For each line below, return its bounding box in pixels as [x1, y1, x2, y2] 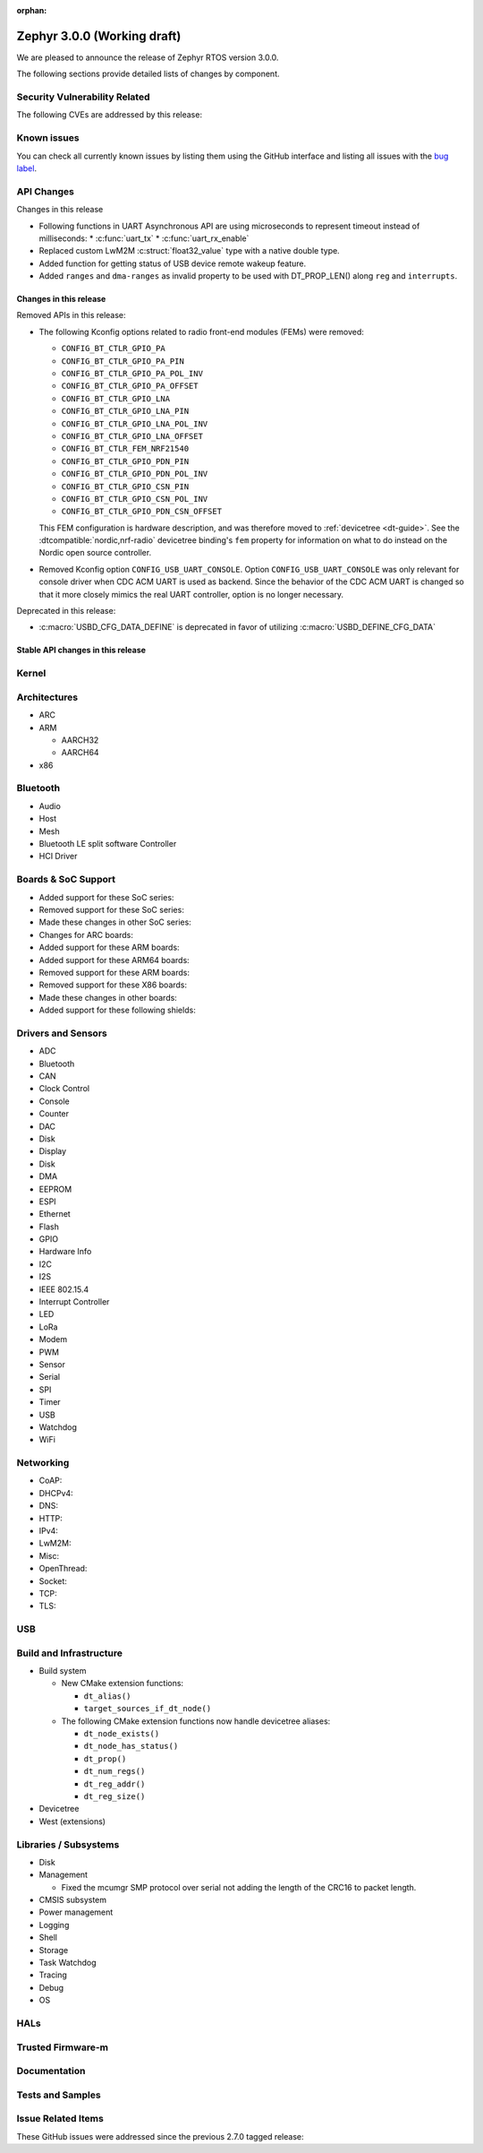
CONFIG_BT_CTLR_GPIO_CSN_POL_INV [61, 494, 208, 504]
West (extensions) [38, 1815, 106, 1827]
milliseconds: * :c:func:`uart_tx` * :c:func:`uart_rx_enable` [38, 233, 250, 244]
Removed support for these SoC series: [38, 904, 185, 915]
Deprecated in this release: [16, 606, 116, 616]
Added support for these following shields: [38, 1004, 196, 1016]
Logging [38, 1919, 70, 1930]
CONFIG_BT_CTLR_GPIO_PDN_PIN [61, 456, 190, 466]
